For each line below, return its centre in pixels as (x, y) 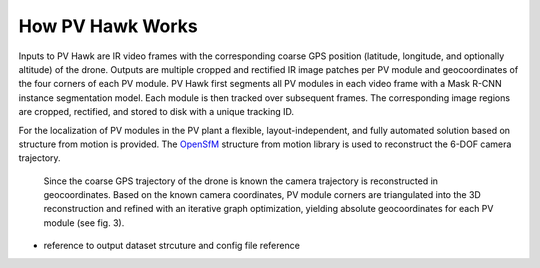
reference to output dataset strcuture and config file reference (171, 246)
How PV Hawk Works (108, 26)
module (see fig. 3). (84, 222)
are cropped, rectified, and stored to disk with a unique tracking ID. (156, 112)
